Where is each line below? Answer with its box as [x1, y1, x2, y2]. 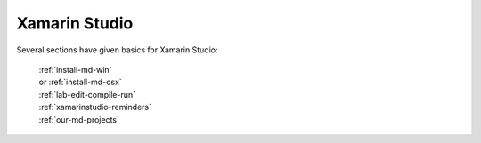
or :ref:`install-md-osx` [38, 76, 122, 88]
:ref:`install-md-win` [38, 64, 112, 75]
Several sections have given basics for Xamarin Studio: [16, 44, 218, 55]
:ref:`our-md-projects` [38, 114, 119, 124]
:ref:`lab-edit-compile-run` [38, 89, 136, 99]
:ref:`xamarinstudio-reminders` [38, 102, 151, 113]
